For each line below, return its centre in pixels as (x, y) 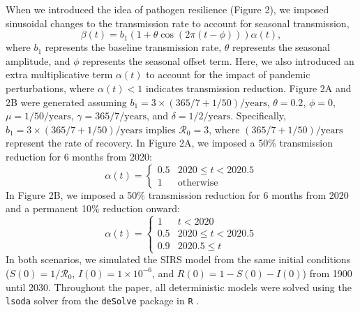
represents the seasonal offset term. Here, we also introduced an (218, 60)
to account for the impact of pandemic (228, 74)
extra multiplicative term (59, 74)
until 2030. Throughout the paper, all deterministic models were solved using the (179, 287)
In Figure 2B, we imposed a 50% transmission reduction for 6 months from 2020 (177, 194)
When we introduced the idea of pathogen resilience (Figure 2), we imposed (167, 9)
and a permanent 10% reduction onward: (93, 208)
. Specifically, (258, 116)
